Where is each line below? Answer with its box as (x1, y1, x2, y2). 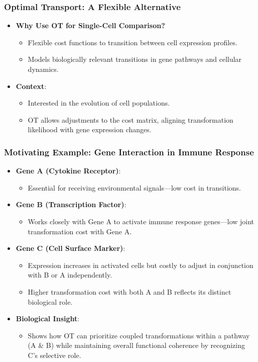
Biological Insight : (16, 313, 80, 324)
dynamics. (28, 64, 59, 74)
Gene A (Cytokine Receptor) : (16, 165, 121, 176)
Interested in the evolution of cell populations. (28, 98, 170, 108)
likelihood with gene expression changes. (28, 124, 152, 135)
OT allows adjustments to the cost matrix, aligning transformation (28, 114, 233, 125)
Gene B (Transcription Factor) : (16, 199, 126, 210)
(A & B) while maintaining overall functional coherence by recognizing (28, 340, 245, 350)
